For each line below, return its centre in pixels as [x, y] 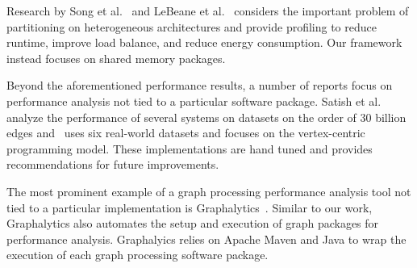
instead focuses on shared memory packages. [116, 58]
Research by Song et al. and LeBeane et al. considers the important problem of [208, 10]
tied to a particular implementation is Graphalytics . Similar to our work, [190, 207]
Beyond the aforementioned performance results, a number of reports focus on [200, 85]
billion [391, 117]
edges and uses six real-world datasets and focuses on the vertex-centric [186, 133]
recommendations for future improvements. [113, 164]
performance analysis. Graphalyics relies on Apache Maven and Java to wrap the [206, 239]
